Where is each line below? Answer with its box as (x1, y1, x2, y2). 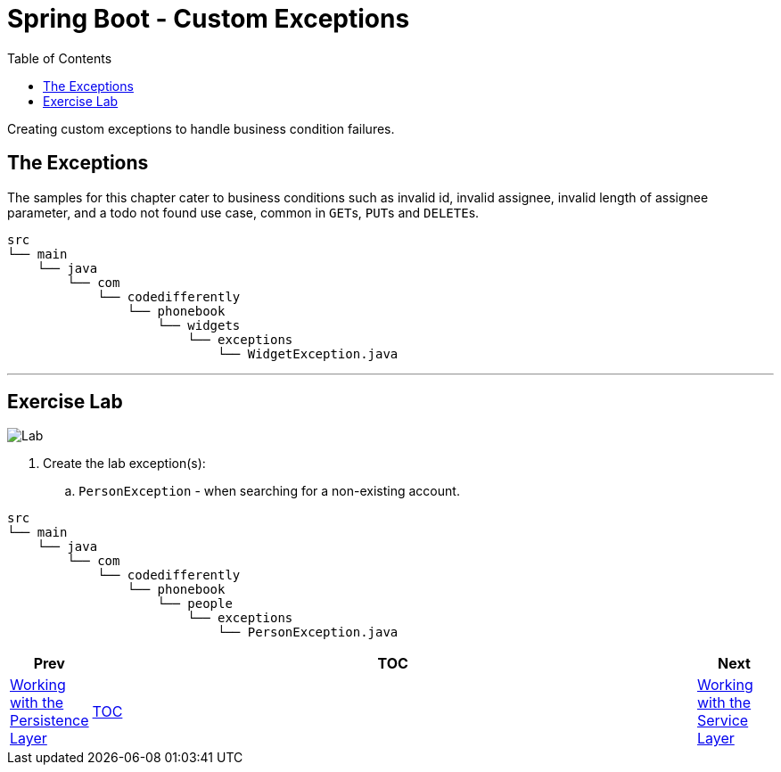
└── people (157, 596, 233, 612)
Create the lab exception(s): (43, 456, 206, 472)
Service (696, 711, 749, 730)
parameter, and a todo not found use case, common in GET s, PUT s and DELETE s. (7, 204, 480, 220)
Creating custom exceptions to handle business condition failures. (7, 120, 395, 136)
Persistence (10, 711, 89, 730)
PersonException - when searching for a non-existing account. (78, 483, 460, 499)
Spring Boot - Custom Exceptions (7, 4, 410, 34)
